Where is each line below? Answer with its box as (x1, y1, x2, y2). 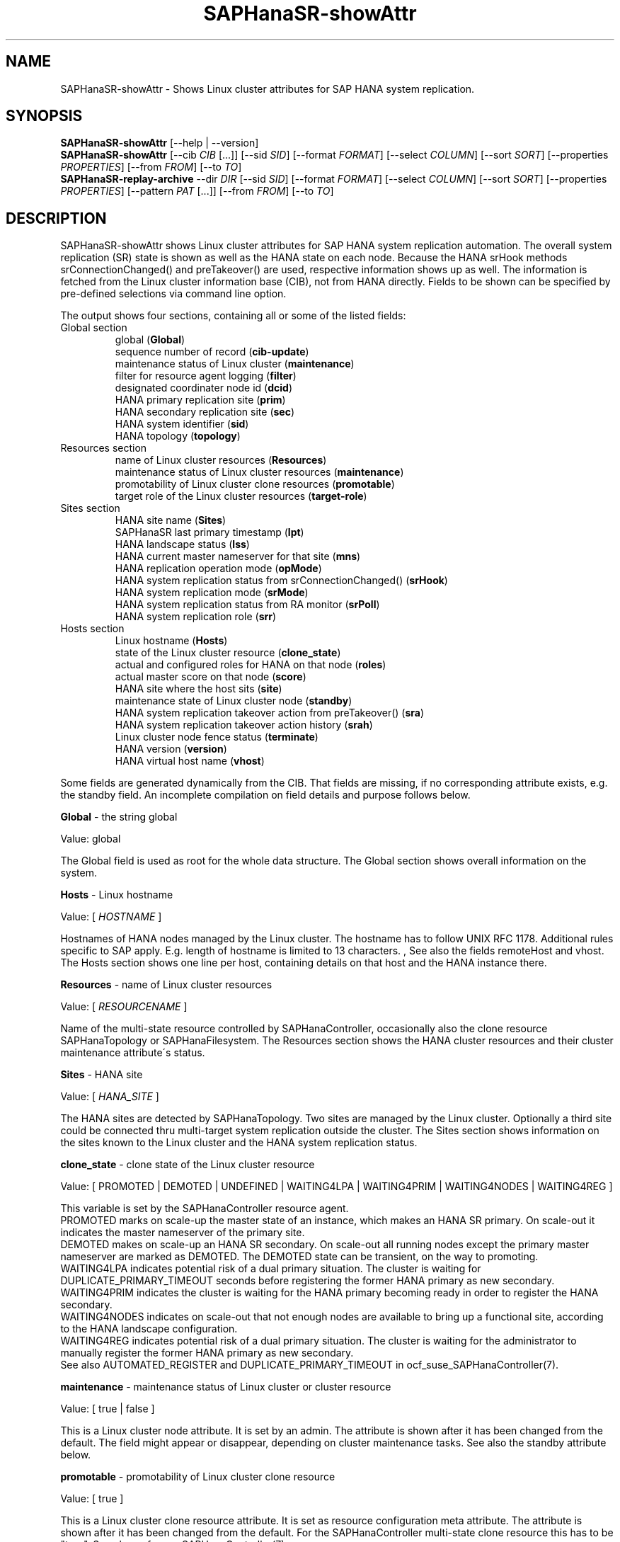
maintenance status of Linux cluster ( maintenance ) (115, 358, 355, 370)
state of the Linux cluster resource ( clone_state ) (115, 646, 341, 659)
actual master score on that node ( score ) (115, 670, 306, 683)
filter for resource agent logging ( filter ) (115, 370, 297, 382)
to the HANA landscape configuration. (60, 1323, 238, 1335)
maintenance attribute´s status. (60, 1046, 205, 1059)
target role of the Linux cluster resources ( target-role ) (115, 490, 367, 503)
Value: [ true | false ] (60, 1403, 155, 1415)
